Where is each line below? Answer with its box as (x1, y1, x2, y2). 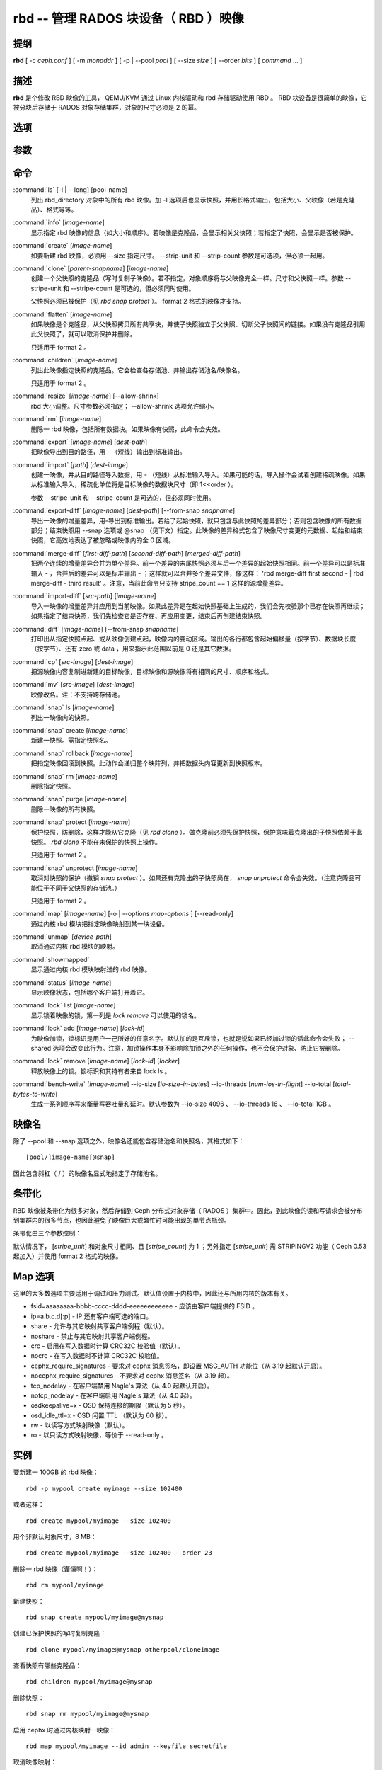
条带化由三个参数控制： (13, 1229, 81, 1238)
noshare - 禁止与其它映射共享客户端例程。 (30, 1332, 154, 1340)
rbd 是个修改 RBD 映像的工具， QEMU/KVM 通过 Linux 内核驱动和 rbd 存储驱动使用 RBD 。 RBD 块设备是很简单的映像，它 (13, 93, 367, 102)
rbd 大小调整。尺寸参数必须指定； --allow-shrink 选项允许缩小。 (30, 401, 219, 410)
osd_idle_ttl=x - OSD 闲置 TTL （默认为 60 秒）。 (30, 1411, 171, 1420)
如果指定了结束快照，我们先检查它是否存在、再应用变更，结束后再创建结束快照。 (30, 612, 267, 620)
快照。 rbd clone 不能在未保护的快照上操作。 (30, 838, 162, 846)
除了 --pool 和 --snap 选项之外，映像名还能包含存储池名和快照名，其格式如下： (13, 1136, 245, 1145)
